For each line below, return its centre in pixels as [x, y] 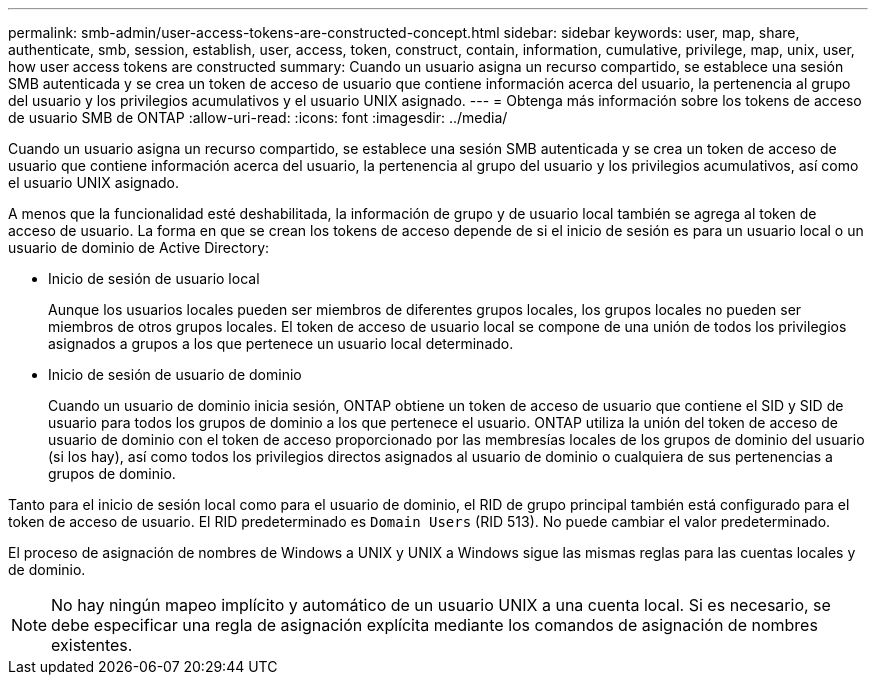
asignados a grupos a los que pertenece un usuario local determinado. [281, 343]
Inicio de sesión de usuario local [154, 278]
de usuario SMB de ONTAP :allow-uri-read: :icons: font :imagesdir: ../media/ [258, 117]
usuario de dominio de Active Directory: [139, 247]
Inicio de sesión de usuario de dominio [175, 374]
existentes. [92, 645]
